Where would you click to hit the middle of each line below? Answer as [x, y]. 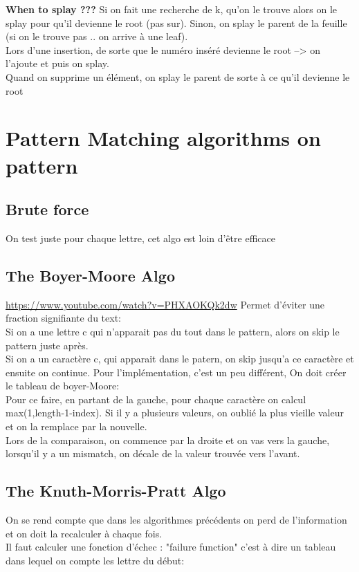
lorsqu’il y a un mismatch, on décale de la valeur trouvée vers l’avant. [153, 453]
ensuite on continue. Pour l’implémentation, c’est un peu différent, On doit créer [176, 372]
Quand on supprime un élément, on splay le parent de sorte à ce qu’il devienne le [178, 76]
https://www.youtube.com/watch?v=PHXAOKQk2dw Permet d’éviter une [165, 304]
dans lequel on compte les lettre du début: [95, 560]
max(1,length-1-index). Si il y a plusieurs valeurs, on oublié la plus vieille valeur [175, 413]
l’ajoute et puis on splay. [57, 63]
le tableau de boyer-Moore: [63, 386]
